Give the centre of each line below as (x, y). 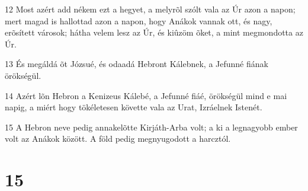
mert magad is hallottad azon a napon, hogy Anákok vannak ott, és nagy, (139, 20)
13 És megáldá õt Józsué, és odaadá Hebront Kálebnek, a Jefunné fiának (137, 64)
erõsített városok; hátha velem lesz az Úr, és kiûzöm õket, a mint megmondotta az (154, 32)
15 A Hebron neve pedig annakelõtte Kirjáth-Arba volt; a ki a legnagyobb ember (151, 127)
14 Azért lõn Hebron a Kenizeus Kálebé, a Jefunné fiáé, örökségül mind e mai (146, 95)
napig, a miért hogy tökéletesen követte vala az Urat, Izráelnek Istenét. (134, 107)
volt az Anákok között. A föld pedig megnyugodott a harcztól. (118, 139)
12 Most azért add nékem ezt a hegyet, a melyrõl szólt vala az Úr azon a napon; (150, 9)
